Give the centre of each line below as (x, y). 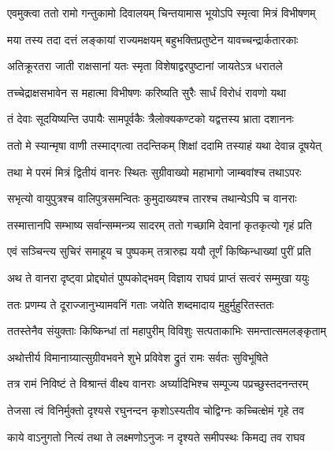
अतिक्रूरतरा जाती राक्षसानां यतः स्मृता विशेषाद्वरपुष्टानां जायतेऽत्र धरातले (145, 66)
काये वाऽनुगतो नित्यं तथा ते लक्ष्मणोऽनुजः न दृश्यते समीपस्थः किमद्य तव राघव (156, 436)
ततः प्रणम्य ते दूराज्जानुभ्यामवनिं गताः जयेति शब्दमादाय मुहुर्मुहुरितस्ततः (141, 304)
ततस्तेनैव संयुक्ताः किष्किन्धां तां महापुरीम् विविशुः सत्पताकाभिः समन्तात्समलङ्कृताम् (167, 331)
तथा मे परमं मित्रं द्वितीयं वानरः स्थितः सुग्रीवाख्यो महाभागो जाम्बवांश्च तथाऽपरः (154, 171)
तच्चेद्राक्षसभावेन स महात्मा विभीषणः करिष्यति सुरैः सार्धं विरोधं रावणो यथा (147, 92)
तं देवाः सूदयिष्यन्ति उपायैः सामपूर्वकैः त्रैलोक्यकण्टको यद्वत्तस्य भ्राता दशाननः (150, 119)
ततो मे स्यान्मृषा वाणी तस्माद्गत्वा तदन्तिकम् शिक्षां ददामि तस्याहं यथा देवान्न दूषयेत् (165, 145)
